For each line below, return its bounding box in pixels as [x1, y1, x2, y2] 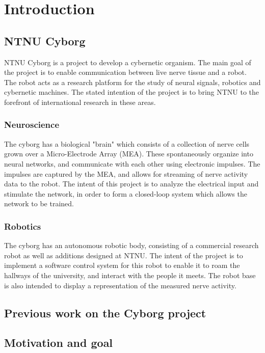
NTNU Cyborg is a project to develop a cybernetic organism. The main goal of [4, 57, 251, 67]
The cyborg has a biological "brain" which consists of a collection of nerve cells [4, 138, 250, 149]
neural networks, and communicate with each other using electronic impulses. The [4, 158, 260, 169]
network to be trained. [4, 198, 74, 209]
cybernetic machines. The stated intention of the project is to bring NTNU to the [4, 87, 259, 97]
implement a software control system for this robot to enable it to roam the [4, 260, 240, 270]
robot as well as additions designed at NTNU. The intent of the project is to [4, 250, 243, 260]
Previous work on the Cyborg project [4, 305, 206, 320]
